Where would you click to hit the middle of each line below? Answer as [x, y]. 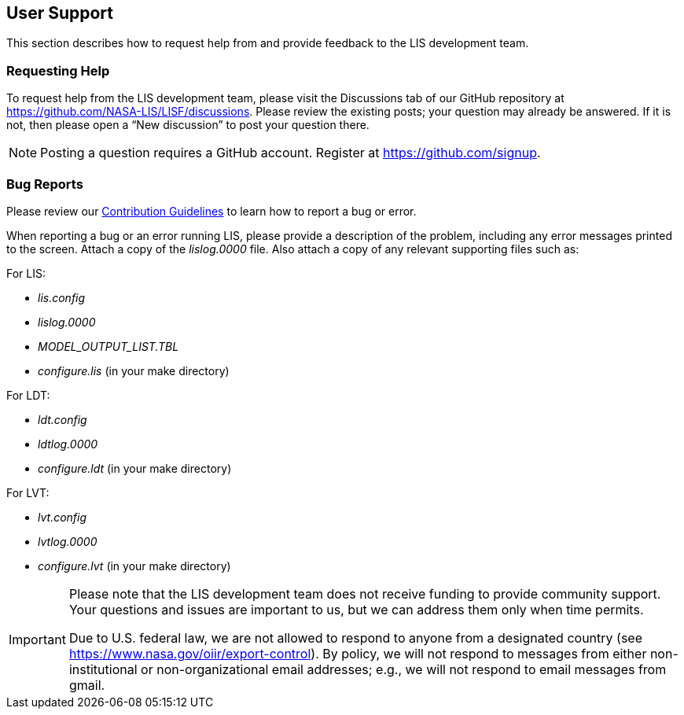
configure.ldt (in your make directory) [135, 468]
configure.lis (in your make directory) [134, 370]
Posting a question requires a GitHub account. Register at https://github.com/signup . [291, 153]
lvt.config [63, 517]
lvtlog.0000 [68, 541]
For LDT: [28, 395]
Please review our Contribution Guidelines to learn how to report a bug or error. [211, 211]
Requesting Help [58, 70]
